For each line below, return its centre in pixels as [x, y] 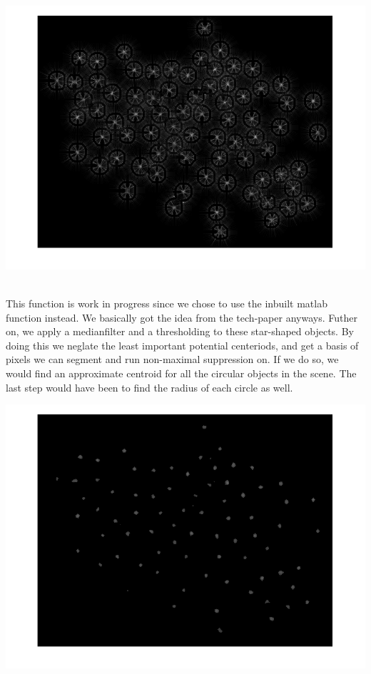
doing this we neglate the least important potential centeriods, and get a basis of [182, 345]
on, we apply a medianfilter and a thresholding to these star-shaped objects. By [180, 331]
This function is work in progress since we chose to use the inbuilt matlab [167, 303]
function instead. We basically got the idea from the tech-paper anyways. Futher [182, 317]
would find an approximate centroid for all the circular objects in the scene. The [181, 373]
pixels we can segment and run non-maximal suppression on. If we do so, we [172, 359]
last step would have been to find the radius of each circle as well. [149, 387]
